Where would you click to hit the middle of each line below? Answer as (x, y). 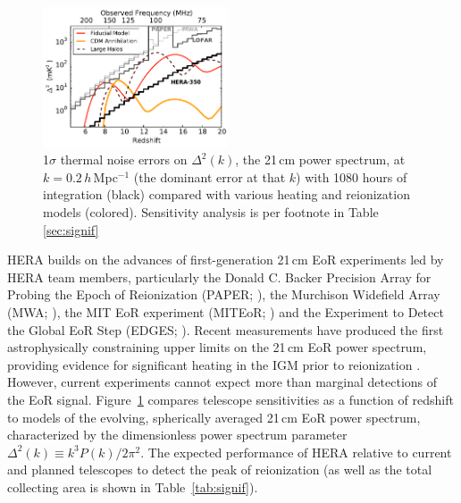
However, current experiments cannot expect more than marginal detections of (222, 382)
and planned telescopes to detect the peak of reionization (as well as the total (220, 469)
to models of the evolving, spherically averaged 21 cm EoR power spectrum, (214, 417)
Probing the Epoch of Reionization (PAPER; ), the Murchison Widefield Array (224, 294)
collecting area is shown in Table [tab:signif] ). (133, 486)
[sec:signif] (71, 229)
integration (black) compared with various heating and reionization (226, 194)
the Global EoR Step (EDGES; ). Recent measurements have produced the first (226, 329)
